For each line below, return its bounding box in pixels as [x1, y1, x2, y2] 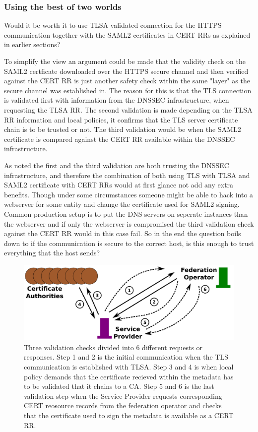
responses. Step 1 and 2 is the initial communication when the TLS [24, 352, 228, 362]
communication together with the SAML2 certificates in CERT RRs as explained [4, 29, 251, 40]
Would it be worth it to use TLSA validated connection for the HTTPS [4, 20, 222, 30]
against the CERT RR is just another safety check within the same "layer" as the [4, 75, 250, 86]
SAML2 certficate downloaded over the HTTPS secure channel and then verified [4, 65, 249, 76]
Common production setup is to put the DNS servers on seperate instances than [4, 208, 248, 219]
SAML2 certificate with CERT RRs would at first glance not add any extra [4, 180, 234, 190]
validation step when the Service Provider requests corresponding [24, 390, 222, 401]
